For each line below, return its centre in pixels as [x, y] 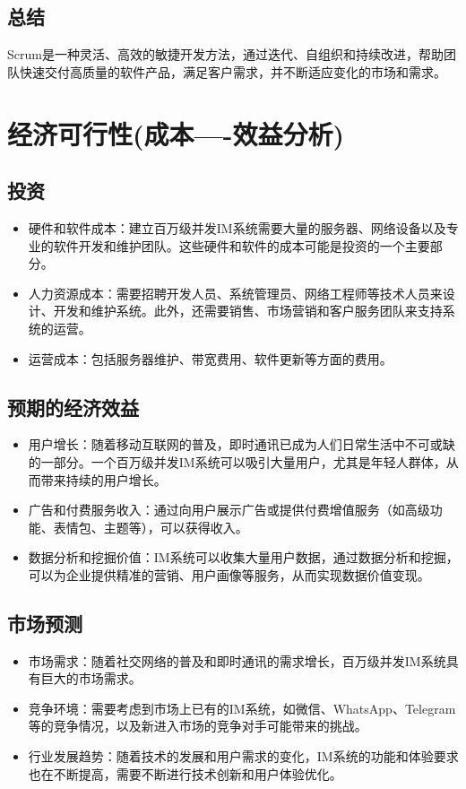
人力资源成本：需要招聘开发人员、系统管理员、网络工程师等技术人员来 [235, 293]
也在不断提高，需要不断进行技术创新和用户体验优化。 [185, 773]
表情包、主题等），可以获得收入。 [151, 527]
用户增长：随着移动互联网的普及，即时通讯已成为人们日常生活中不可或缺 [242, 444]
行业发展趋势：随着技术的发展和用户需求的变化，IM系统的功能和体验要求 [243, 756]
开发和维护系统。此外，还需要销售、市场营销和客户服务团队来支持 [248, 311]
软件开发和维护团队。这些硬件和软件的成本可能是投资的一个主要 [242, 245]
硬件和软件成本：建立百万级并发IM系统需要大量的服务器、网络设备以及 [237, 227]
